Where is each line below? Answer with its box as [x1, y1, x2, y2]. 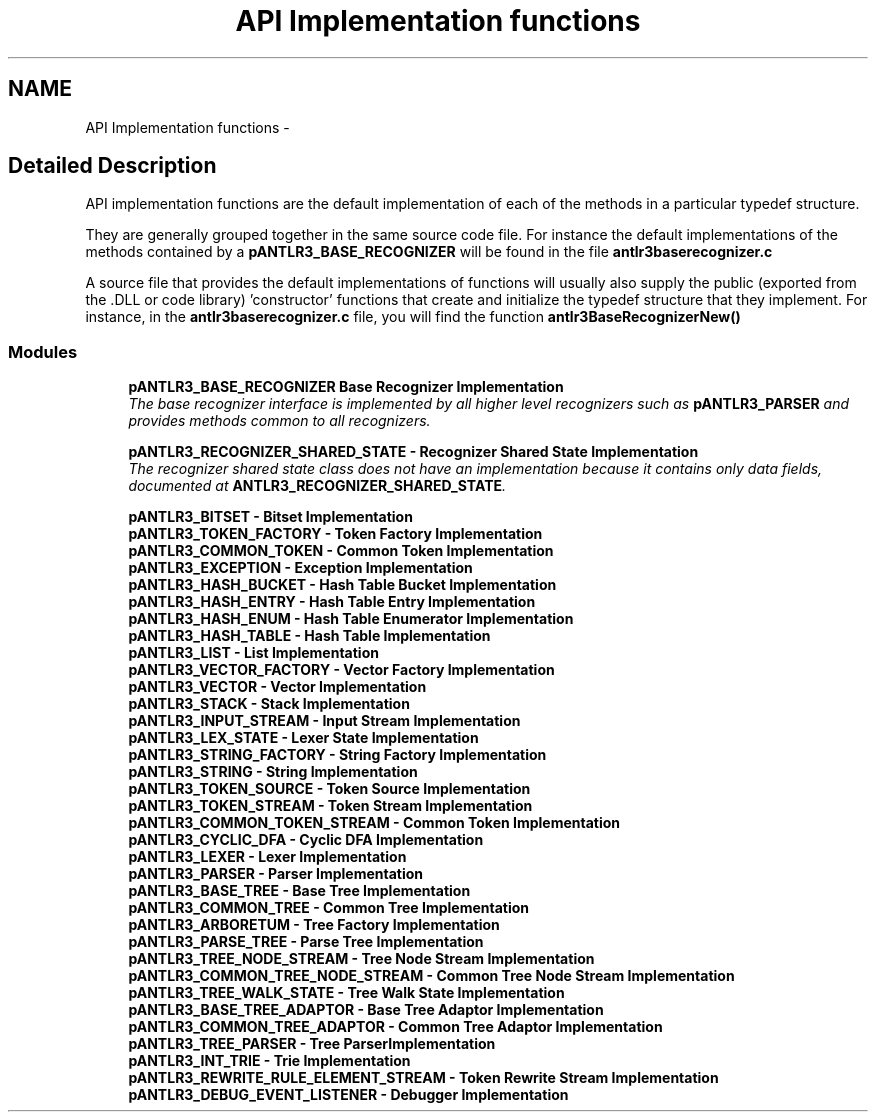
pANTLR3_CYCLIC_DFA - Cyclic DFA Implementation [128, 831, 484, 849]
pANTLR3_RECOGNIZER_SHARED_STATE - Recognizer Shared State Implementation [128, 443, 699, 461]
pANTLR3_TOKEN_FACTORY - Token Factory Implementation [128, 525, 543, 543]
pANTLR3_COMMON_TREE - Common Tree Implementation [128, 899, 530, 917]
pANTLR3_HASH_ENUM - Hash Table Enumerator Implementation [128, 610, 574, 628]
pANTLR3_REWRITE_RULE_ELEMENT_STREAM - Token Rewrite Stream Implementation [128, 1069, 719, 1087]
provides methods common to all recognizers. [128, 412, 431, 430]
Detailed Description [8, 153, 217, 179]
